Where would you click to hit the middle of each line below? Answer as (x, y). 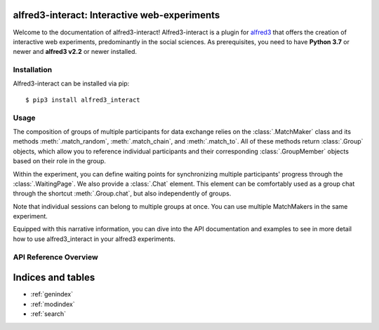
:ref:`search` (48, 314)
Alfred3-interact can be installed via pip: (71, 83)
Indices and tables (54, 278)
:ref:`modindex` (53, 304)
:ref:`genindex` (52, 294)
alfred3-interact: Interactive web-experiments (117, 15)
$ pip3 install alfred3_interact (83, 99)
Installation (33, 70)
